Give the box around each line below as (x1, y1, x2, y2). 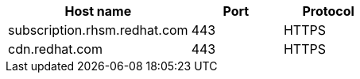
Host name (64, 3, 132, 19)
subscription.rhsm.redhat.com (8, 22, 188, 38)
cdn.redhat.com (8, 41, 103, 57)
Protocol (302, 3, 354, 19)
